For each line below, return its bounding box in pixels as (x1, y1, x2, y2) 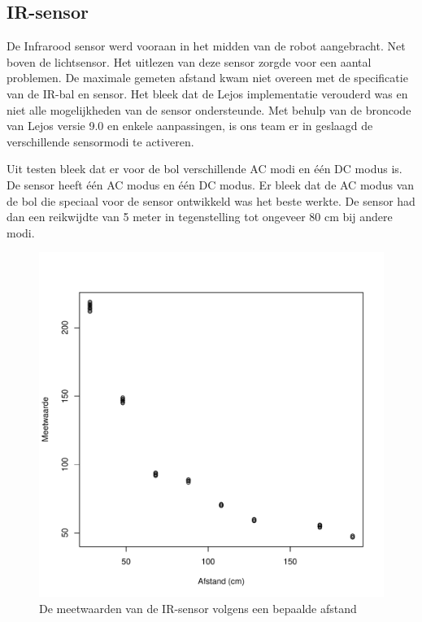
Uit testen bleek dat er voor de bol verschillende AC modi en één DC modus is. (7, 160, 402, 177)
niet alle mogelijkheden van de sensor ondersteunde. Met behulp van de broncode (7, 101, 411, 118)
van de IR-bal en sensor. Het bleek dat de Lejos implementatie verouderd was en (7, 85, 408, 102)
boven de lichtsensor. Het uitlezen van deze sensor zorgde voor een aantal (7, 53, 372, 70)
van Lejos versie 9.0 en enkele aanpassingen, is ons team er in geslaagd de (7, 117, 373, 134)
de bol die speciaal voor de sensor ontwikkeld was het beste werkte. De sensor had (7, 192, 415, 209)
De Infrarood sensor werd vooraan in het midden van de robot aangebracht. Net (7, 37, 406, 54)
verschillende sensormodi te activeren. (7, 133, 194, 150)
